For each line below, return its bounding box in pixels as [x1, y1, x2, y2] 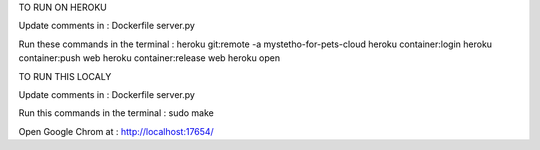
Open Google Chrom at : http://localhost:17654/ [18, 125, 214, 137]
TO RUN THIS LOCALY [18, 70, 112, 82]
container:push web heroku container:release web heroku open [18, 52, 280, 64]
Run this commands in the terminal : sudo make [18, 107, 214, 119]
